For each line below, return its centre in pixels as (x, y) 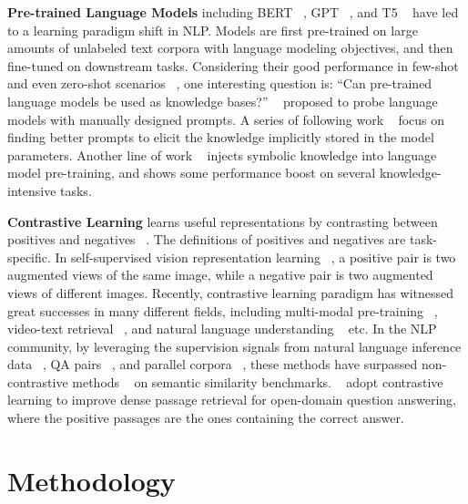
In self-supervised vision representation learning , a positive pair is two (255, 257)
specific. (29, 257)
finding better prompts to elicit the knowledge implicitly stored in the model (221, 137)
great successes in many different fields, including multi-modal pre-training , (223, 310)
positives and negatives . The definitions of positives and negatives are (207, 239)
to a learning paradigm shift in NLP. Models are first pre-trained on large (213, 30)
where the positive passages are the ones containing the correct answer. (206, 418)
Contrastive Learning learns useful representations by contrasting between (223, 221)
